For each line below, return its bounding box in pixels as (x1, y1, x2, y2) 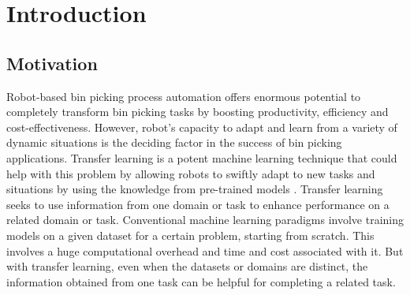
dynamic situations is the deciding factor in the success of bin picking (6, 134, 342, 151)
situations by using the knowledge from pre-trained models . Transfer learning (6, 181, 383, 197)
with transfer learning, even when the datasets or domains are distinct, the (6, 258, 368, 274)
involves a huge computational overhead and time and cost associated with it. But (6, 242, 404, 259)
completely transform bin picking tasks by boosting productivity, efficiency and (6, 103, 389, 120)
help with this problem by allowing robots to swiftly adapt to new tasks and (6, 165, 375, 181)
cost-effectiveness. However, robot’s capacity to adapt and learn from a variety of (6, 118, 397, 135)
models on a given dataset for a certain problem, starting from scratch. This (6, 226, 375, 243)
